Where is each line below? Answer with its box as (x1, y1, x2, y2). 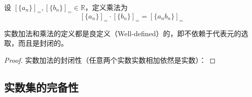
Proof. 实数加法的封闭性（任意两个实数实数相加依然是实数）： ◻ (4, 54, 216, 65)
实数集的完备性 (4, 79, 79, 94)
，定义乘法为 (85, 2, 128, 12)
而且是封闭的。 (18, 38, 68, 48)
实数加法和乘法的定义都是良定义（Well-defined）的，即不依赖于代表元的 (4, 28, 241, 38)
